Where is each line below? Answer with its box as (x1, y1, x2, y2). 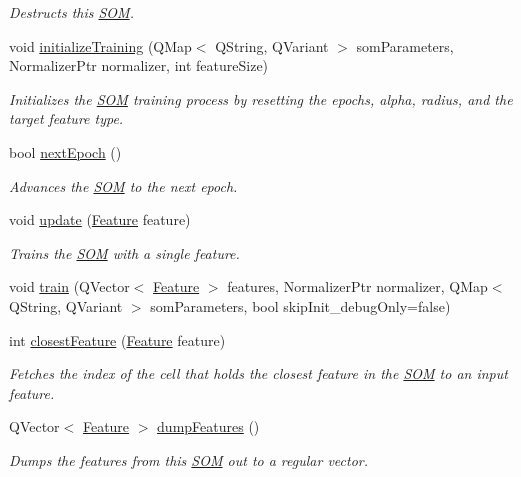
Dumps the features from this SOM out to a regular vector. (9, 449, 369, 470)
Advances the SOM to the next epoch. (9, 175, 238, 196)
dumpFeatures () (157, 416, 260, 437)
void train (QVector (9, 276, 130, 297)
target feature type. (9, 108, 124, 129)
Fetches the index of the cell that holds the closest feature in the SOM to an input (9, 363, 508, 384)
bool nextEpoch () (9, 141, 122, 162)
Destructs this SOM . (9, 2, 134, 22)
